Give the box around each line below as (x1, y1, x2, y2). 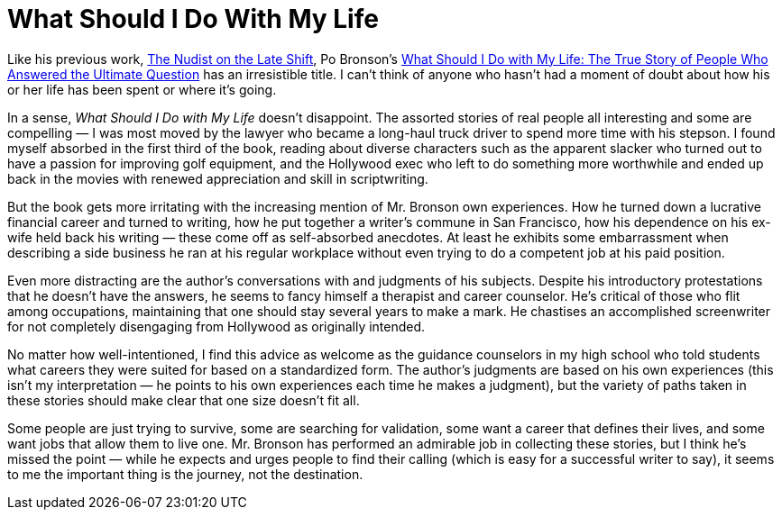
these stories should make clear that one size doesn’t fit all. (7, 392, 360, 408)
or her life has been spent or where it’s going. (7, 81, 277, 97)
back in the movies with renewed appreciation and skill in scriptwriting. (7, 170, 428, 186)
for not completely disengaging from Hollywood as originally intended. (7, 318, 426, 334)
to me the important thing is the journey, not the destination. (7, 466, 363, 482)
